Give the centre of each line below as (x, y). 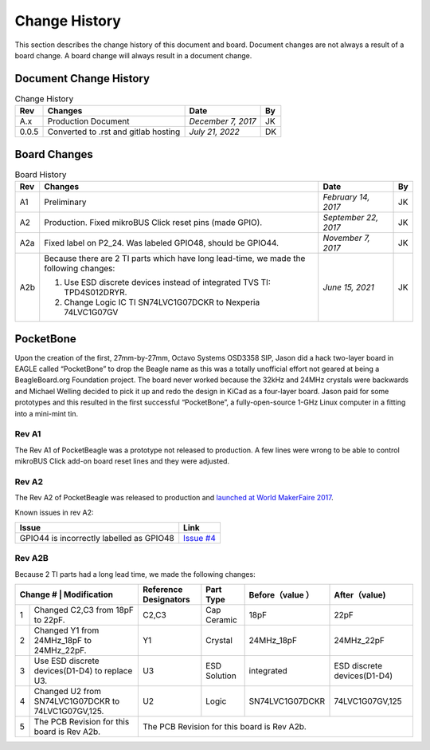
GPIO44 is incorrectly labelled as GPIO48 (97, 539)
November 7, (346, 238)
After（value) (360, 595)
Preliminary (65, 202)
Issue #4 (200, 539)
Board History (41, 174)
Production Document (89, 121)
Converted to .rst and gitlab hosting (114, 132)
